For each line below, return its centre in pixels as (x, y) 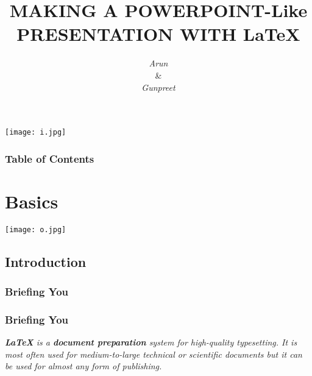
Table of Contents (50, 158)
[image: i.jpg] (36, 133)
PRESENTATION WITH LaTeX (158, 34)
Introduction (46, 261)
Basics (32, 201)
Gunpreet (158, 87)
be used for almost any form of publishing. (83, 366)
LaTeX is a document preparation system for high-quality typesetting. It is (151, 342)
